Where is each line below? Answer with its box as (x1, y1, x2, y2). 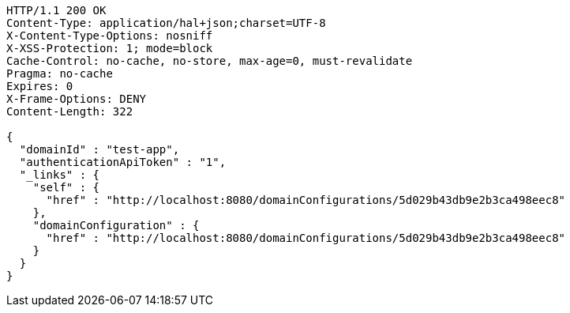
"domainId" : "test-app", (19, 143, 180, 156)
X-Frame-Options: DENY (6, 92, 147, 105)
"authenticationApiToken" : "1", (19, 156, 227, 168)
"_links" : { (19, 168, 100, 181)
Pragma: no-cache (6, 67, 113, 80)
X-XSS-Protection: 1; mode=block (6, 42, 213, 55)
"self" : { (32, 181, 100, 194)
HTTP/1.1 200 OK (6, 4, 107, 17)
